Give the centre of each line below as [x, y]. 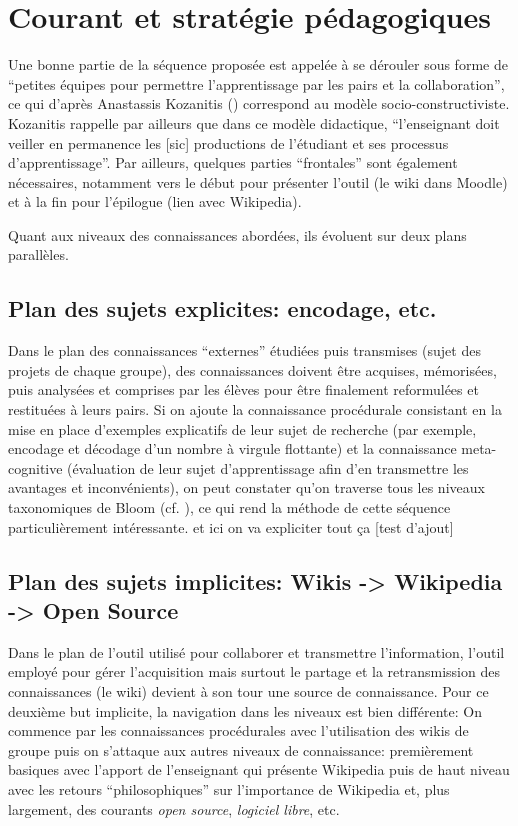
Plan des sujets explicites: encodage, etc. [222, 308]
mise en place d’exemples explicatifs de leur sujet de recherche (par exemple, [242, 428]
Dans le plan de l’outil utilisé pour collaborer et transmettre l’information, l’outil [256, 651]
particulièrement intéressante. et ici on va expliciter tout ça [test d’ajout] [231, 526]
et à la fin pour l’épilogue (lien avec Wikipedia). [155, 201]
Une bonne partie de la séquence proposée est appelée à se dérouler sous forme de [258, 64]
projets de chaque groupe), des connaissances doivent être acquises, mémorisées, [252, 369]
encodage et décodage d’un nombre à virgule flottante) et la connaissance [232, 448]
